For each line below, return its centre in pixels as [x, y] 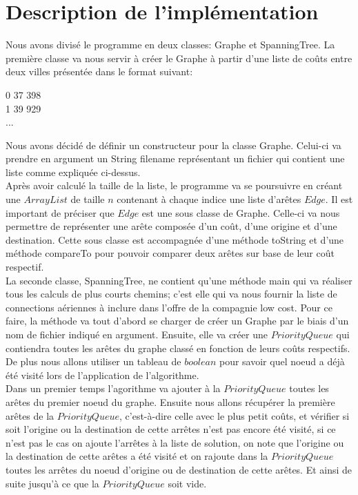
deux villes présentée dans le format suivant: [99, 71]
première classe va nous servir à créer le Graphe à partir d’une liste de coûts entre [179, 58]
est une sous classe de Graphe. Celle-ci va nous [241, 212]
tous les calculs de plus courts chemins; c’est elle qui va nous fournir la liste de [171, 294]
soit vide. [187, 483]
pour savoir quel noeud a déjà [282, 361]
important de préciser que [60, 212]
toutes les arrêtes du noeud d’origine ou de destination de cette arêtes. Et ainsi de [179, 469]
